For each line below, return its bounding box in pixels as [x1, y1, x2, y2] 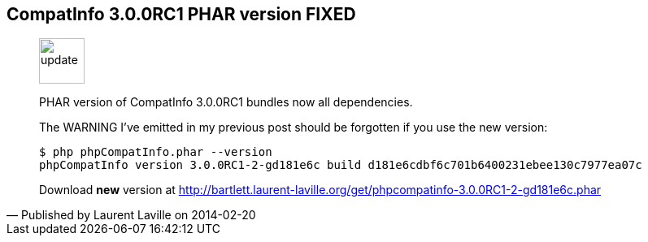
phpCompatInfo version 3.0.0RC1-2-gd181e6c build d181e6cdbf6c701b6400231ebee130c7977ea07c [39, 158, 642, 172]
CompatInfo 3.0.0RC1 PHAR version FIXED [7, 4, 356, 24]
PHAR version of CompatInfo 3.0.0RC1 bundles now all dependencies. [39, 95, 413, 110]
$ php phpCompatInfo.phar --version [39, 145, 272, 159]
